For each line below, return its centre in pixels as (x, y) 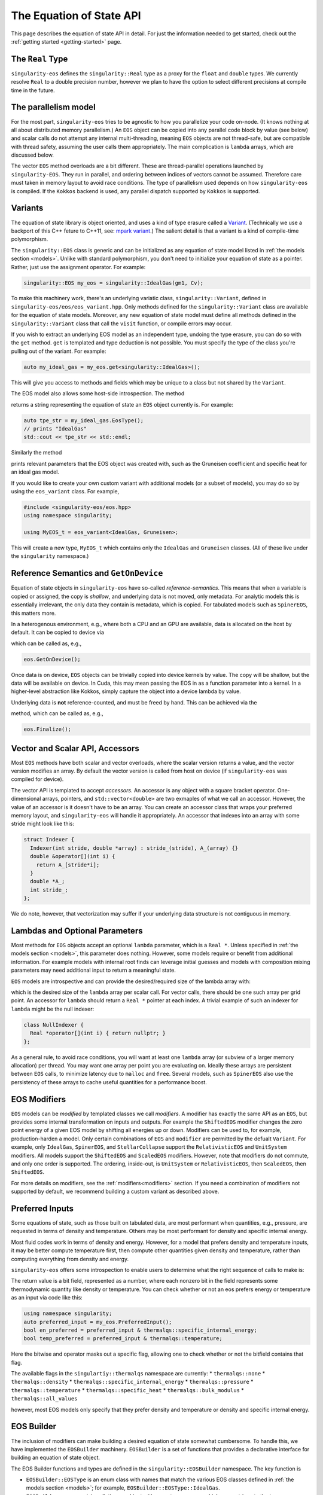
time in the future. (33, 90)
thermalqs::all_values (44, 1399)
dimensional (26, 799)
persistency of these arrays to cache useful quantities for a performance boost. (109, 1082)
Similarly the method (36, 453)
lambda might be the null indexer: (53, 1009)
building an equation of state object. (55, 1458)
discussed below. (32, 155)
